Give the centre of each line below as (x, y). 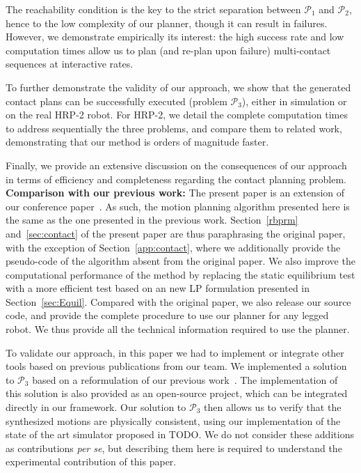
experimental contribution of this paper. (91, 462)
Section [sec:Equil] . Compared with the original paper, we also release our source (178, 301)
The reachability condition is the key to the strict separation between (153, 9)
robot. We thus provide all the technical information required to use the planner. (178, 329)
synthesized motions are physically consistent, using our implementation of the (173, 420)
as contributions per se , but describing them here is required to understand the (174, 448)
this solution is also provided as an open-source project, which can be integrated (177, 393)
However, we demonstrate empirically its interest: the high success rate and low (175, 37)
